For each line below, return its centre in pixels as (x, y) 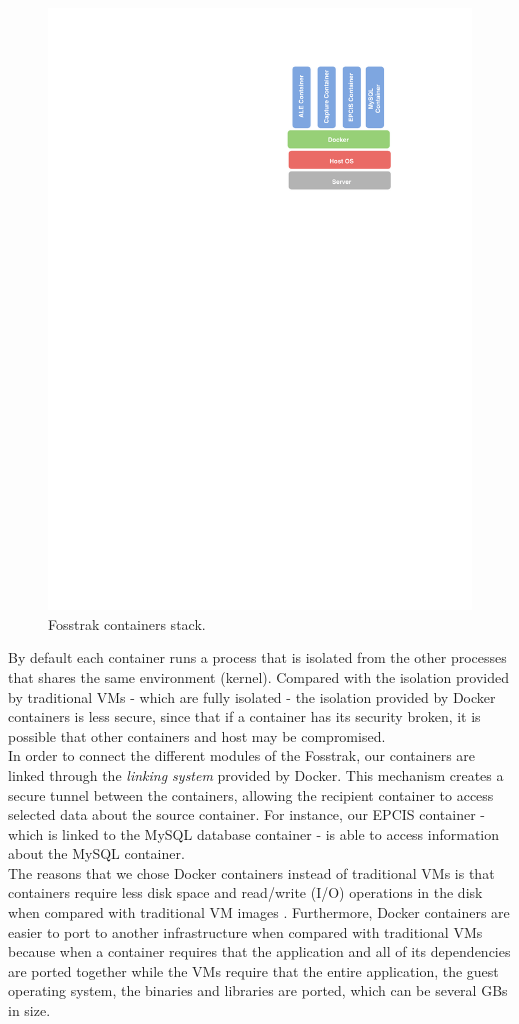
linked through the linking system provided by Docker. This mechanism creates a (256, 774)
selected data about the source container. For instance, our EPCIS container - (247, 814)
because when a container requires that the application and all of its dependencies (259, 951)
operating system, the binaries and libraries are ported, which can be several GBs (258, 990)
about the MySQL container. (96, 853)
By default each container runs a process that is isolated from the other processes (257, 657)
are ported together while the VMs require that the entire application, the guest (253, 970)
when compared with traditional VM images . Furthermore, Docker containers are (259, 912)
